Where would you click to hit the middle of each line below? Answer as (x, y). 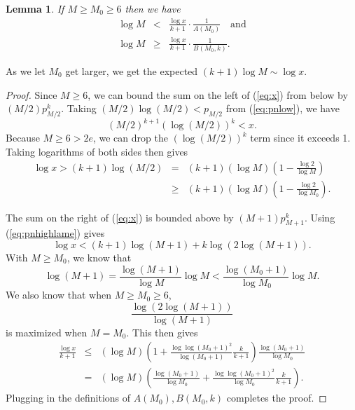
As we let (26, 70)
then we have (153, 8)
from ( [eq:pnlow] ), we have (283, 108)
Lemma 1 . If (35, 8)
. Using (320, 217)
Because (23, 138)
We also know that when (58, 295)
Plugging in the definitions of (68, 398)
